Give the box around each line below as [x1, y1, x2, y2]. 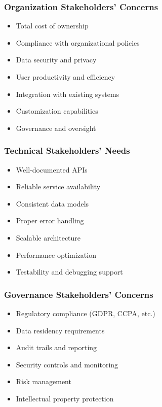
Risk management [16, 376, 71, 387]
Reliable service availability [16, 181, 101, 192]
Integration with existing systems [16, 88, 119, 99]
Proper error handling [16, 215, 84, 226]
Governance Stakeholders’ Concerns [4, 288, 153, 300]
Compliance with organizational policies [16, 37, 140, 48]
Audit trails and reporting [16, 342, 97, 353]
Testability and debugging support [16, 266, 123, 277]
